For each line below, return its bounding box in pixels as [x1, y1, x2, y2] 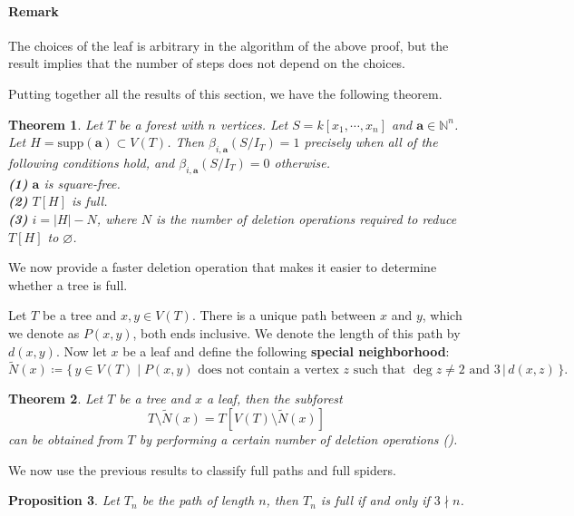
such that [353, 364, 406, 377]
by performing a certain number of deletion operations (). [139, 429, 458, 448]
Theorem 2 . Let [8, 389, 103, 408]
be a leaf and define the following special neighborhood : [122, 341, 450, 360]
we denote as [8, 323, 80, 342]
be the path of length [141, 491, 255, 510]
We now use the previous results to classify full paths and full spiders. [8, 460, 396, 479]
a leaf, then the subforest [206, 389, 343, 408]
